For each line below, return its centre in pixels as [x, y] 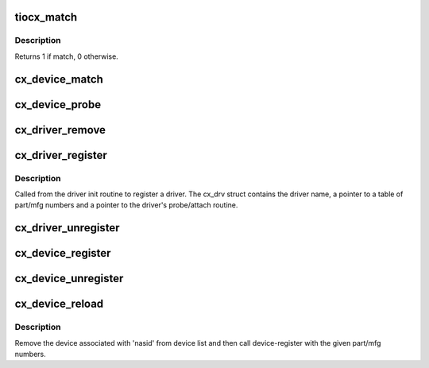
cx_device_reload [59, 304]
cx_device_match [59, 79]
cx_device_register [63, 253]
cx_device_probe [58, 105]
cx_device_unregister [69, 279]
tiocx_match [46, 17]
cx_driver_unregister [67, 228]
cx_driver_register [61, 155]
